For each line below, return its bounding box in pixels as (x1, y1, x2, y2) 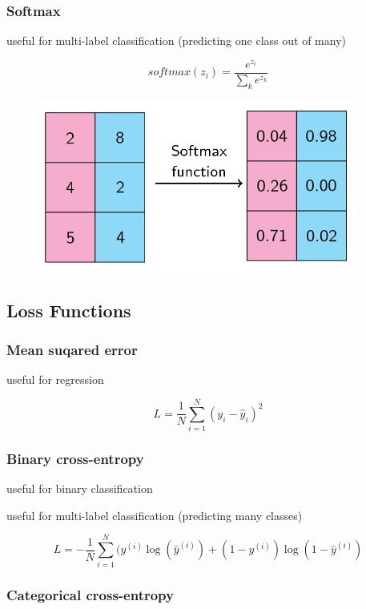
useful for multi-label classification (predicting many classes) (6, 506, 303, 523)
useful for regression (6, 371, 104, 388)
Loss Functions (6, 297, 131, 322)
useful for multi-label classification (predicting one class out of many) (6, 32, 346, 49)
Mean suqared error (6, 340, 138, 360)
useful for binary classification (6, 480, 153, 497)
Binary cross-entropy (6, 448, 144, 468)
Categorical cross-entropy (6, 584, 174, 604)
